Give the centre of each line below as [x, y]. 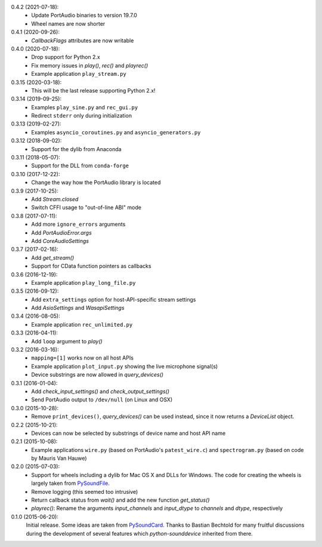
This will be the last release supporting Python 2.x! [93, 90]
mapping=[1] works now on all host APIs [83, 358]
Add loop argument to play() [67, 341]
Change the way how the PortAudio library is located [96, 183]
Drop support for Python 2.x [66, 57]
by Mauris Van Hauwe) [59, 458]
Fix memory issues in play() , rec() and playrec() [90, 65]
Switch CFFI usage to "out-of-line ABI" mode [86, 208]
